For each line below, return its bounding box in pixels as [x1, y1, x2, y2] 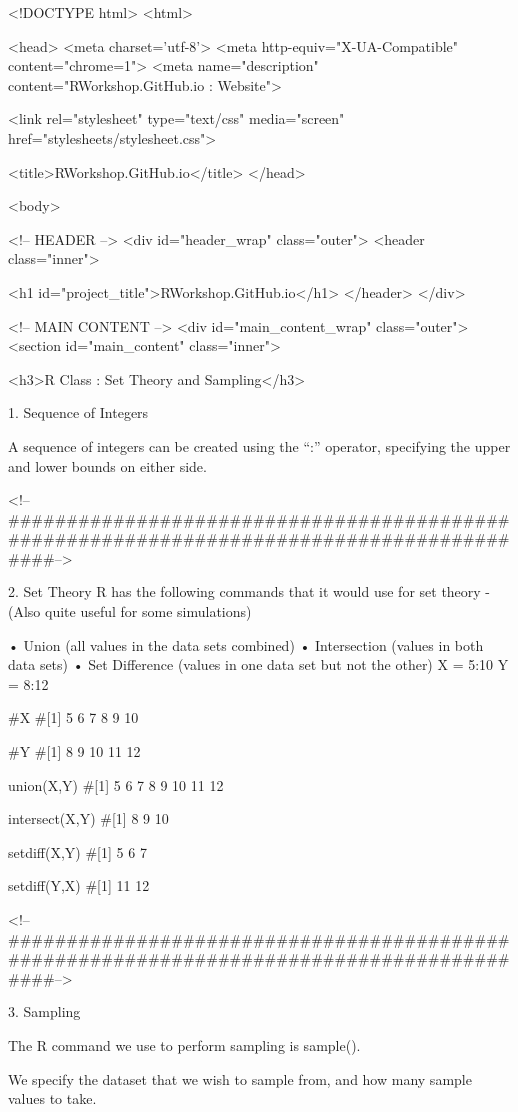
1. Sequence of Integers [8, 402, 149, 423]
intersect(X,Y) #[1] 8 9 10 [8, 808, 169, 829]
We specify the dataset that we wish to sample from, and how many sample [8, 1068, 472, 1089]
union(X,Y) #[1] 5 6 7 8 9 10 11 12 [8, 774, 224, 795]
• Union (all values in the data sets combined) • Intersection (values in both [8, 634, 484, 655]
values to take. [8, 1088, 97, 1109]
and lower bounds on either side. [8, 455, 207, 476]
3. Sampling [8, 1001, 81, 1022]
